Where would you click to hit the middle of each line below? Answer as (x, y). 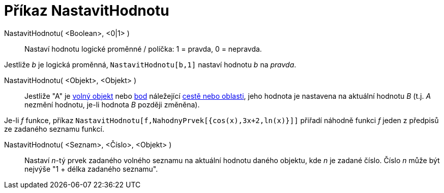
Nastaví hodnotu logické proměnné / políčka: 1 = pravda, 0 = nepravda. (143, 49)
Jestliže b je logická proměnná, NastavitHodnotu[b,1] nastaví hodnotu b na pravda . (150, 64)
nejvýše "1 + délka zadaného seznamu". (91, 169)
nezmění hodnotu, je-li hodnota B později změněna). (112, 104)
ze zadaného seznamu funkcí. (54, 129)
